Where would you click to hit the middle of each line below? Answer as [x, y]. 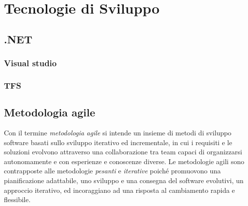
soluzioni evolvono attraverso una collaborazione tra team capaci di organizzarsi [123, 152]
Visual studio [30, 63]
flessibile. [17, 199]
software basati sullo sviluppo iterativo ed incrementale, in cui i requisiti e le [118, 142]
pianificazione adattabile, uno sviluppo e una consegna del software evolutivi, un [124, 180]
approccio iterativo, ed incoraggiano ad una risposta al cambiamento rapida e [120, 190]
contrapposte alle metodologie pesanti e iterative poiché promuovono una [113, 171]
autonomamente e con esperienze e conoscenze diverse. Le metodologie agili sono [124, 161]
